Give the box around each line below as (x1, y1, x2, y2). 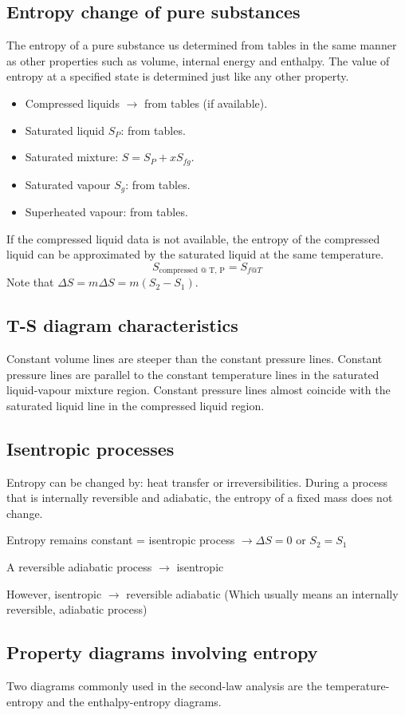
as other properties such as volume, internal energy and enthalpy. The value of (6, 52, 390, 69)
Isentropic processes (6, 436, 175, 460)
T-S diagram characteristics (6, 313, 238, 338)
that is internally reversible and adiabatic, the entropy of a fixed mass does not (6, 489, 393, 506)
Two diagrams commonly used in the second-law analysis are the (6, 677, 322, 694)
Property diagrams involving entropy (6, 640, 318, 665)
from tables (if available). (144, 94, 268, 111)
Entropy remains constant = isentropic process (6, 531, 235, 548)
